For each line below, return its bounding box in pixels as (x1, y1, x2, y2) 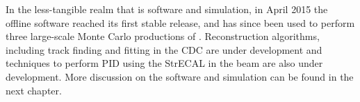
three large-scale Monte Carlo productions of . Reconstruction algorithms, (6, 29, 320, 43)
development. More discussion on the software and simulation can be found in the (6, 69, 354, 83)
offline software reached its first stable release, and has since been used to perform (6, 15, 355, 30)
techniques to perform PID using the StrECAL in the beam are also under (6, 56, 323, 70)
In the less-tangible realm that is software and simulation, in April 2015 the (6, 2, 328, 16)
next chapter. (6, 83, 62, 97)
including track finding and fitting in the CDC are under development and (6, 42, 322, 57)
